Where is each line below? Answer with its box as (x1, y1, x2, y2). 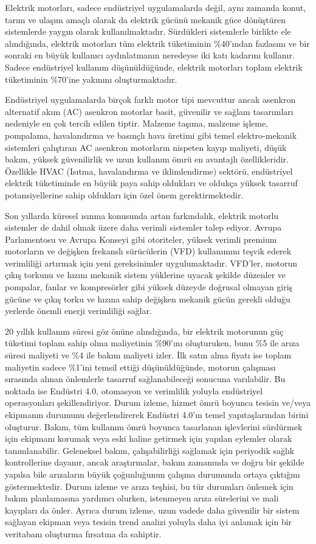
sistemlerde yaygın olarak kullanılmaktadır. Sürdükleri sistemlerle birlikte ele (5, 25, 291, 38)
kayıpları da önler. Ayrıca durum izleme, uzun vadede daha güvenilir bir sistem (5, 503, 300, 516)
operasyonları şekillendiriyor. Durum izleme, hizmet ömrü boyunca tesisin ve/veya (5, 396, 311, 409)
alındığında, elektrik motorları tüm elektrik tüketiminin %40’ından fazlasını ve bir (5, 37, 310, 49)
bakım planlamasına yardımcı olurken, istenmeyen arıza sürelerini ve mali (5, 492, 279, 504)
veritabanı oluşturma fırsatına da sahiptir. (5, 527, 162, 540)
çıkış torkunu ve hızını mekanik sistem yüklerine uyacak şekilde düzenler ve (5, 268, 286, 281)
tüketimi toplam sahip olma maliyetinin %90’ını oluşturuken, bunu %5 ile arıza (5, 337, 300, 349)
